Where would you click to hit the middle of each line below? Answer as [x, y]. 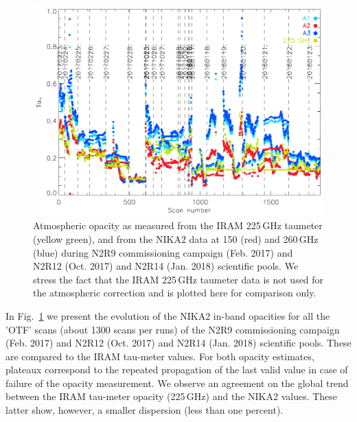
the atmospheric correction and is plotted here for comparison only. [175, 293]
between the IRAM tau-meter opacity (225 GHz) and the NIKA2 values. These [172, 396]
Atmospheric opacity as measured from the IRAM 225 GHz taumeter [178, 225]
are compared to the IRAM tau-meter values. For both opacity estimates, [160, 356]
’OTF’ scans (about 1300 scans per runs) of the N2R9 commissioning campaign [173, 329]
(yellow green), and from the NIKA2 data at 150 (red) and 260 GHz [176, 238]
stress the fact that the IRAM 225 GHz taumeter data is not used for [178, 279]
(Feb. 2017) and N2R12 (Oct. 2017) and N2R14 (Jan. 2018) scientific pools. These [178, 343]
